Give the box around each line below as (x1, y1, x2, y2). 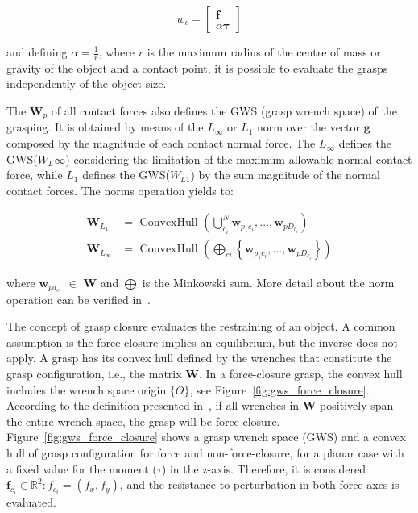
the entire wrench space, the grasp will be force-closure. (6, 412, 280, 429)
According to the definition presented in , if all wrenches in (6, 397, 300, 414)
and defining (6, 44, 68, 60)
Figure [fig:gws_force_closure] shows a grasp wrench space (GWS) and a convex (6, 428, 406, 445)
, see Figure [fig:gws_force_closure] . (189, 381, 370, 398)
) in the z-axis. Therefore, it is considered (161, 460, 366, 477)
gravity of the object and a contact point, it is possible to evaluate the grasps (6, 59, 388, 76)
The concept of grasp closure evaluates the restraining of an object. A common (6, 318, 395, 335)
